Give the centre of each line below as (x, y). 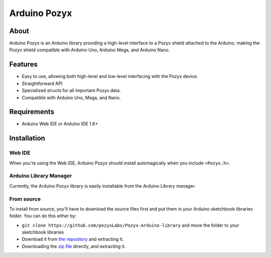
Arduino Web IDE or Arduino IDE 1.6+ (60, 124)
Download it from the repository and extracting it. (73, 239)
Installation (27, 138)
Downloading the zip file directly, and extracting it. (74, 246)
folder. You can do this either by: (43, 216)
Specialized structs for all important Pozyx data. (71, 91)
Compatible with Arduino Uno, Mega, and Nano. (71, 98)
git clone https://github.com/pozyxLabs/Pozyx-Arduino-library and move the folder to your (130, 225)
